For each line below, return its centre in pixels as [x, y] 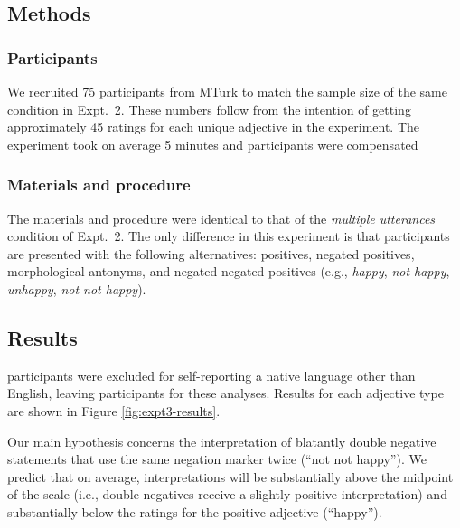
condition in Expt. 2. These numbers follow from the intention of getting [209, 109]
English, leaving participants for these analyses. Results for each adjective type [225, 393]
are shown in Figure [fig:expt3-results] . [114, 410]
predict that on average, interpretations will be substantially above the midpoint [230, 476]
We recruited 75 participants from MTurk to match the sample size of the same [227, 91]
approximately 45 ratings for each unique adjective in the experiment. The [214, 127]
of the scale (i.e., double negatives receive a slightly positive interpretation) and [227, 494]
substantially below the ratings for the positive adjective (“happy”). [195, 511]
